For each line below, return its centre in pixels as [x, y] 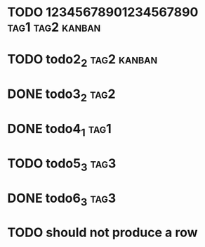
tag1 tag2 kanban [54, 27]
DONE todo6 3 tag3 [62, 199]
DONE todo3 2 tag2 [61, 95]
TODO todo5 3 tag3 [62, 165]
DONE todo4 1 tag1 [60, 130]
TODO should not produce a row [102, 233]
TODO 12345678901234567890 [103, 12]
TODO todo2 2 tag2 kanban [82, 61]
